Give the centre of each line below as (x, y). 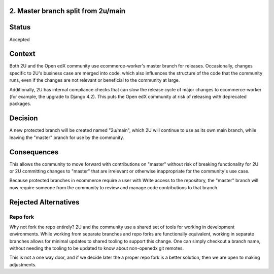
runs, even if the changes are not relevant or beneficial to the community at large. (95, 80)
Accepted (20, 39)
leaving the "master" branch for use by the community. (67, 138)
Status (20, 27)
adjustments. (23, 264)
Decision (24, 118)
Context (22, 54)
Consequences (34, 152)
